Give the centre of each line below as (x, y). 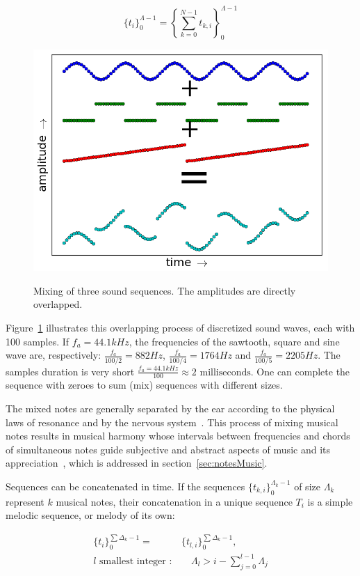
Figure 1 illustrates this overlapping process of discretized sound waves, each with (180, 328)
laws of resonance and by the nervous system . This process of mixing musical (172, 422)
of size (307, 486)
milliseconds (225, 372)
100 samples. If (38, 341)
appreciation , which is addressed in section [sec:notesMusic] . (137, 463)
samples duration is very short (70, 371)
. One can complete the (300, 371)
